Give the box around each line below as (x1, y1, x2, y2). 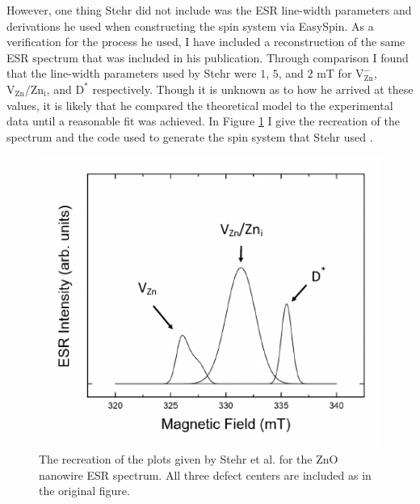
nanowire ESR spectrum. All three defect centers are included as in (39, 466, 372, 483)
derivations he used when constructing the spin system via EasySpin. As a (6, 17, 374, 34)
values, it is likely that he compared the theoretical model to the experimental (6, 96, 393, 113)
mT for (317, 65, 352, 82)
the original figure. (39, 482, 130, 499)
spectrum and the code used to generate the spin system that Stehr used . (6, 128, 373, 145)
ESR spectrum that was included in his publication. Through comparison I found (6, 49, 409, 66)
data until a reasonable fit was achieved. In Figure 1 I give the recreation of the (6, 112, 400, 129)
